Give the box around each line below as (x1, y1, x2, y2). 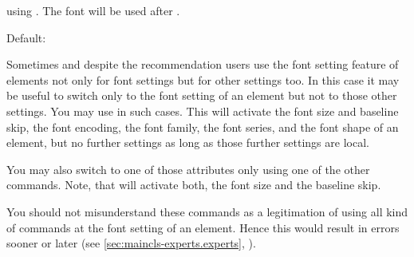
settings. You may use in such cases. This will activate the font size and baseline (6, 102, 399, 119)
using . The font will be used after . (6, 2, 180, 18)
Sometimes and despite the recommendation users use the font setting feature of (6, 56, 399, 73)
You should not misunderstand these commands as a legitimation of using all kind (6, 203, 408, 219)
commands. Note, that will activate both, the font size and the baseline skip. (6, 176, 381, 193)
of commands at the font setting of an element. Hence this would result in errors (6, 219, 400, 235)
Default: (6, 29, 46, 45)
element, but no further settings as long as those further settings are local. (6, 134, 369, 151)
